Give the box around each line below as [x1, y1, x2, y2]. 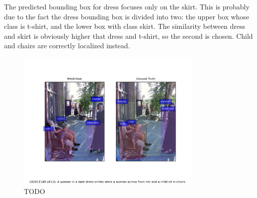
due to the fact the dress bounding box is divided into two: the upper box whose [4, 11, 250, 21]
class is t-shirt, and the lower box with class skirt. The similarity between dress [4, 21, 246, 31]
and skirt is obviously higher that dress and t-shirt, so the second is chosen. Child [4, 30, 253, 41]
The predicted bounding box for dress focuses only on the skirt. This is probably [4, 1, 250, 11]
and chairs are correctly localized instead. [4, 40, 130, 51]
